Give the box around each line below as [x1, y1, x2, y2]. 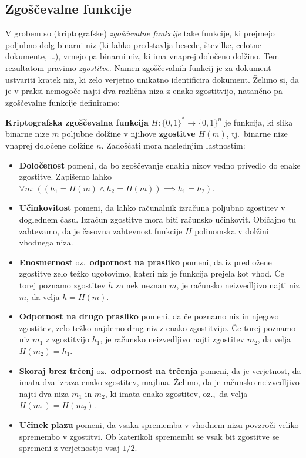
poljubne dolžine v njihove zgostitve [62, 127, 196, 140]
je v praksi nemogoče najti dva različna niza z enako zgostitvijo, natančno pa [5, 85, 283, 97]
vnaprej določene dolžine [5, 139, 94, 151]
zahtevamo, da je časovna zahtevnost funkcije [19, 224, 183, 237]
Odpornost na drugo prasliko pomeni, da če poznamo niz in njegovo [19, 310, 279, 322]
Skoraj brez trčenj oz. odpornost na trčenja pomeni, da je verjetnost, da [19, 364, 301, 376]
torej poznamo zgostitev [19, 278, 106, 291]
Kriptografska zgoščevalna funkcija [5, 116, 149, 128]
